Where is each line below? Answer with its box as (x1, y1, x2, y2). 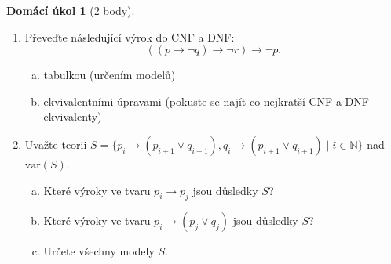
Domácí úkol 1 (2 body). (6, 2, 135, 18)
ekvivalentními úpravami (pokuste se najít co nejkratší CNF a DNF (43, 92, 369, 109)
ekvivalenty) (43, 108, 102, 125)
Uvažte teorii (24, 136, 87, 152)
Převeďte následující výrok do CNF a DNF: (24, 28, 235, 45)
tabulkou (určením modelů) (43, 67, 176, 83)
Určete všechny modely (43, 243, 155, 259)
